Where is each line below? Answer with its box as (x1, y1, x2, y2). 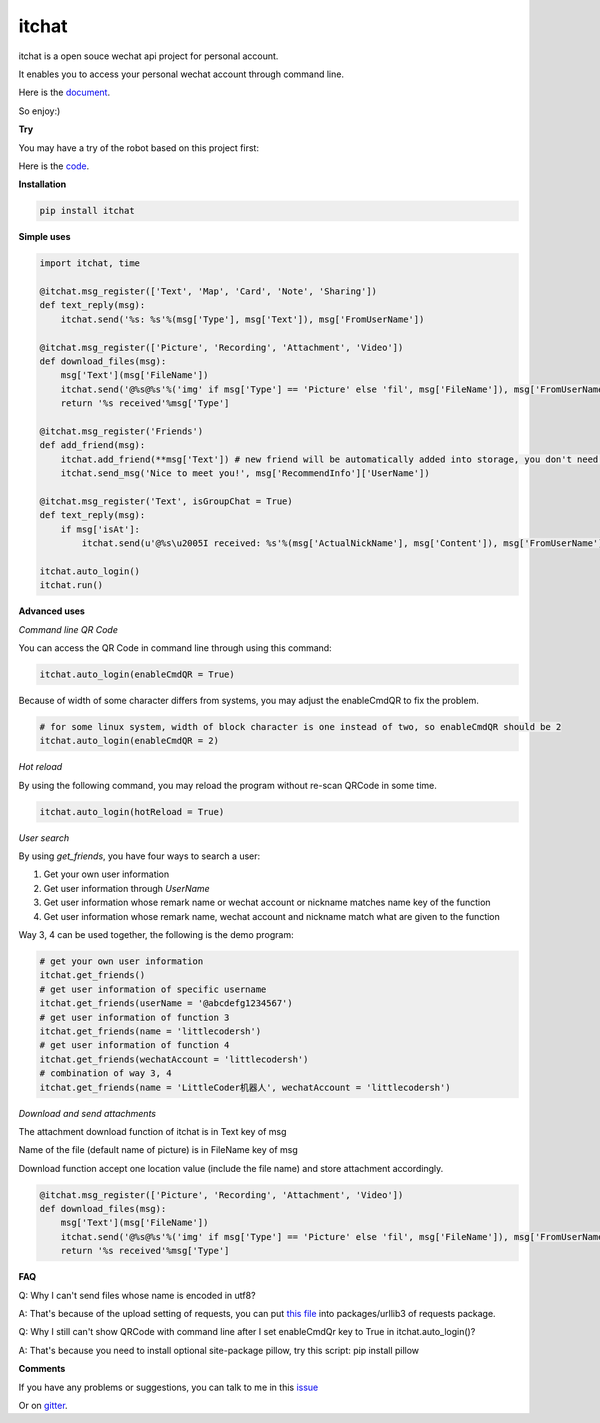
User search (18, 831, 70, 844)
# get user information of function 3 (39, 1011, 230, 1023)
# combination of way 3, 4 (39, 1068, 172, 1079)
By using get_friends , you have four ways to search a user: (18, 850, 261, 862)
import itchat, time (39, 258, 140, 269)
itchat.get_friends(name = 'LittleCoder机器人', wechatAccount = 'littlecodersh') (39, 1081, 451, 1093)
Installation (18, 178, 67, 190)
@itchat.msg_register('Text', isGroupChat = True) (39, 495, 294, 507)
